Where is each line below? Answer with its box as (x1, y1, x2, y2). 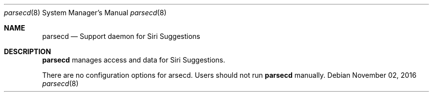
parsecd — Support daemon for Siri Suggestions (42, 32, 200, 40)
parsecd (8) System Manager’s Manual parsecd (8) (4, 8, 167, 17)
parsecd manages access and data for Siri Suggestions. (42, 56, 225, 64)
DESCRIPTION (4, 47, 51, 56)
